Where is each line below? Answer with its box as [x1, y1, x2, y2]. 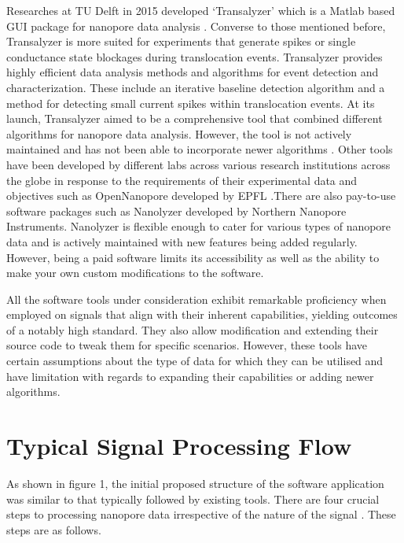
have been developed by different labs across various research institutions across [6, 156, 391, 172]
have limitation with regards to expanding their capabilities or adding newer [6, 368, 374, 384]
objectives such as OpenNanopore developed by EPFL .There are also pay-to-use [6, 187, 396, 204]
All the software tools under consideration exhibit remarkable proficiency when [6, 290, 387, 307]
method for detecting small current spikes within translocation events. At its [6, 94, 375, 111]
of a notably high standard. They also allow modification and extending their [6, 321, 379, 338]
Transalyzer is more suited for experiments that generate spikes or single [6, 33, 356, 50]
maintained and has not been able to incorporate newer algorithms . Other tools [6, 141, 393, 157]
